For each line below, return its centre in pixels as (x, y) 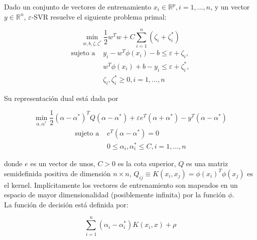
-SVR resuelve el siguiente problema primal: (99, 16)
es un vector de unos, (63, 163)
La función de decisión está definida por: (66, 204)
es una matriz (207, 163)
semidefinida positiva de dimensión (57, 173)
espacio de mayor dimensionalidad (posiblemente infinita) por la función (115, 195)
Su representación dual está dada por (61, 98)
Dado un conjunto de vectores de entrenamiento (78, 7)
